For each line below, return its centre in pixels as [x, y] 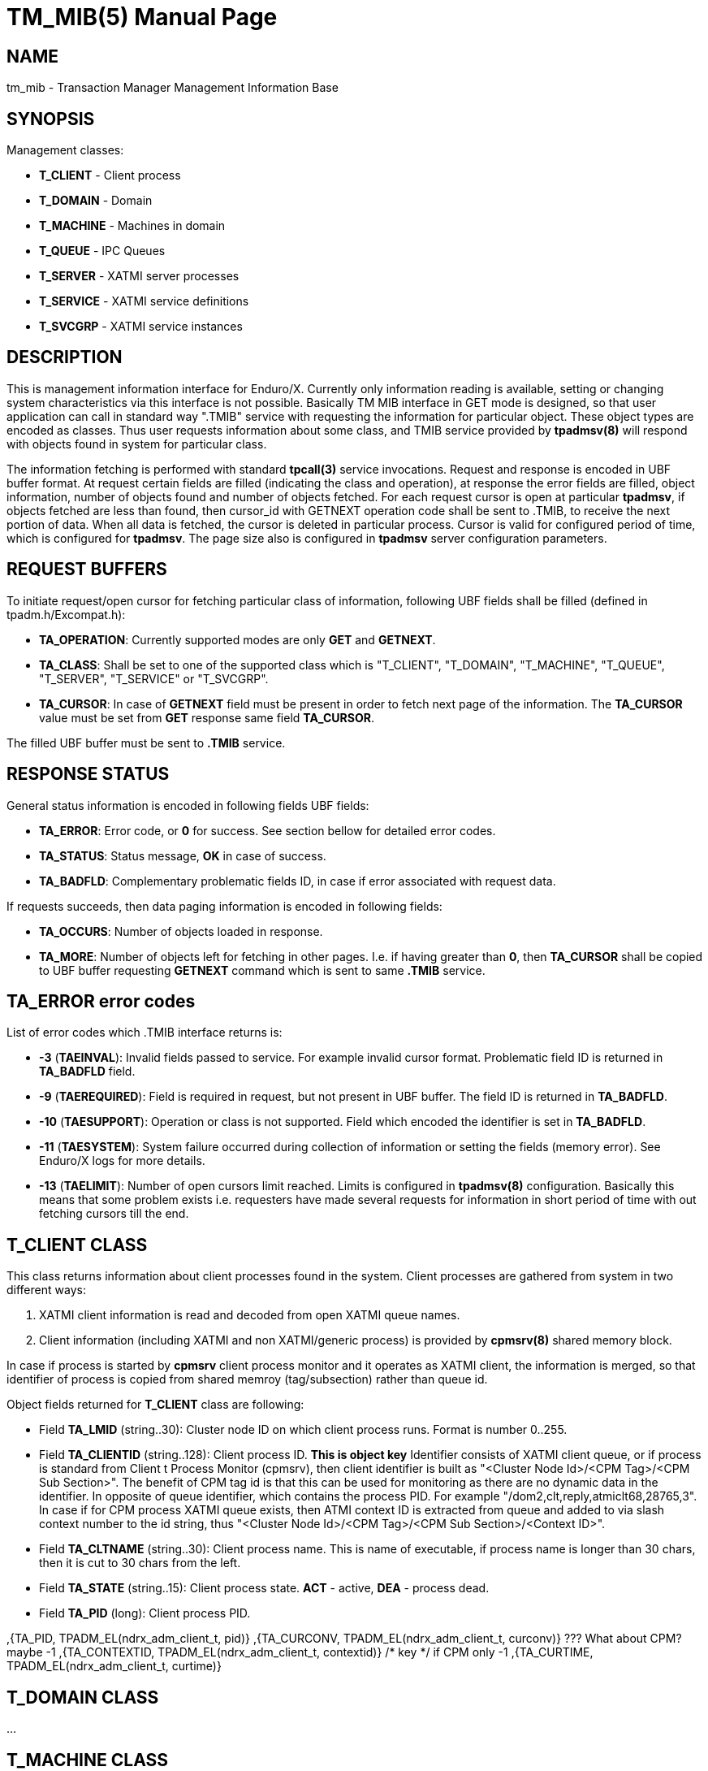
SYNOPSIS [51, 119]
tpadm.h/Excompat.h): [66, 614]
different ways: [46, 1290]
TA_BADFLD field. [87, 1072]
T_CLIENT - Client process [110, 175]
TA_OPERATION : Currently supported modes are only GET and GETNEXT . [237, 639]
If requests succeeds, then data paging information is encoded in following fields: [224, 906]
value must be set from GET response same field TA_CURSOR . [207, 717]
